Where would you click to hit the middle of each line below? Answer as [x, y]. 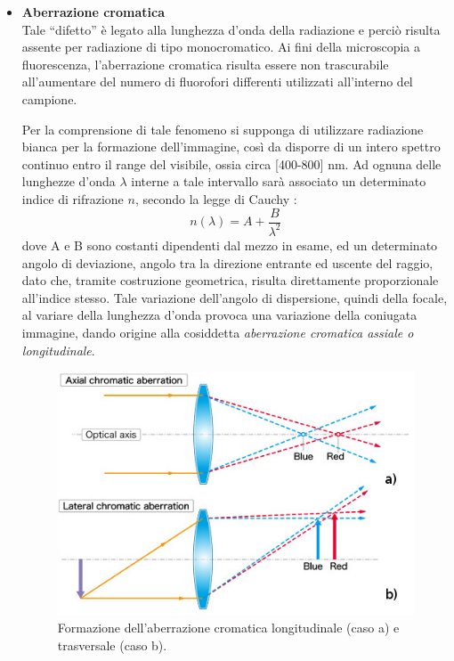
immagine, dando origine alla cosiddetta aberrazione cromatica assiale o [218, 332]
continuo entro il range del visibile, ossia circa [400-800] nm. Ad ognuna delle [231, 163]
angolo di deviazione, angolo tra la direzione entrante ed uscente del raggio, [227, 262]
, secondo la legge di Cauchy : [216, 198]
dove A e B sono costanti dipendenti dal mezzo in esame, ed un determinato [230, 245]
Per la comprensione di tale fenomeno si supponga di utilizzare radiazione [223, 129]
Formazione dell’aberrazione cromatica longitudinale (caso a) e [228, 627]
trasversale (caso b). [112, 645]
